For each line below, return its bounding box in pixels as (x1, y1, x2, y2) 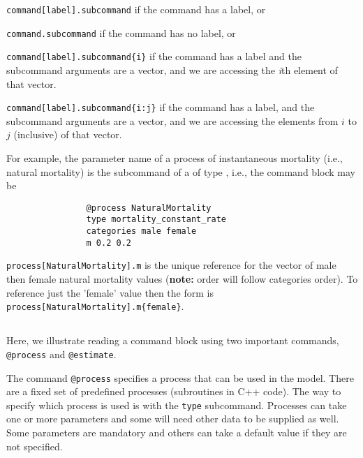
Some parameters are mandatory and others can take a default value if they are (6, 425, 347, 440)
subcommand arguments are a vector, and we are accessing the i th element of (6, 62, 338, 77)
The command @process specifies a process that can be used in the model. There (6, 370, 354, 385)
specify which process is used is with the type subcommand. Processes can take (6, 397, 347, 412)
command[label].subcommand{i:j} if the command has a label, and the (6, 100, 315, 114)
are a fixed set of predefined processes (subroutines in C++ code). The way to (6, 384, 341, 399)
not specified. (6, 438, 63, 453)
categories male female (86, 226, 197, 237)
